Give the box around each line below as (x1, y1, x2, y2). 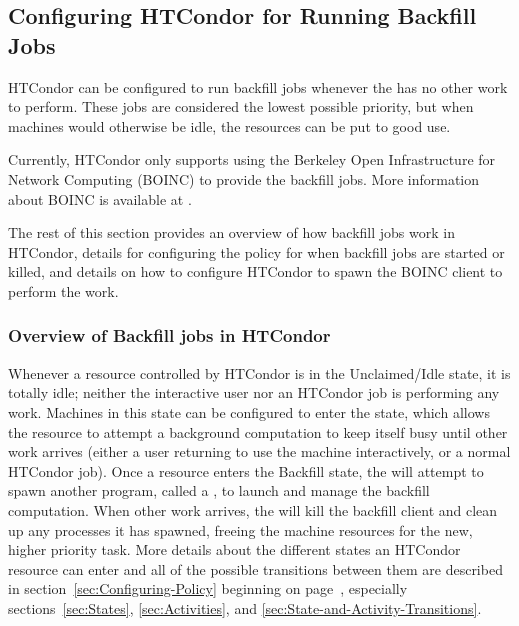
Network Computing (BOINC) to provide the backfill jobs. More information (8, 168, 480, 189)
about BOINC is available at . (8, 188, 192, 209)
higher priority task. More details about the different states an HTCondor (8, 539, 461, 560)
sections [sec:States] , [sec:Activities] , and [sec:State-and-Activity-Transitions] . (8, 597, 482, 618)
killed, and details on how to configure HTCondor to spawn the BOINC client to (8, 261, 503, 282)
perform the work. (8, 280, 119, 301)
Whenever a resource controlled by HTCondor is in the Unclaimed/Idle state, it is (8, 362, 511, 383)
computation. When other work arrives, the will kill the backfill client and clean (8, 499, 498, 520)
